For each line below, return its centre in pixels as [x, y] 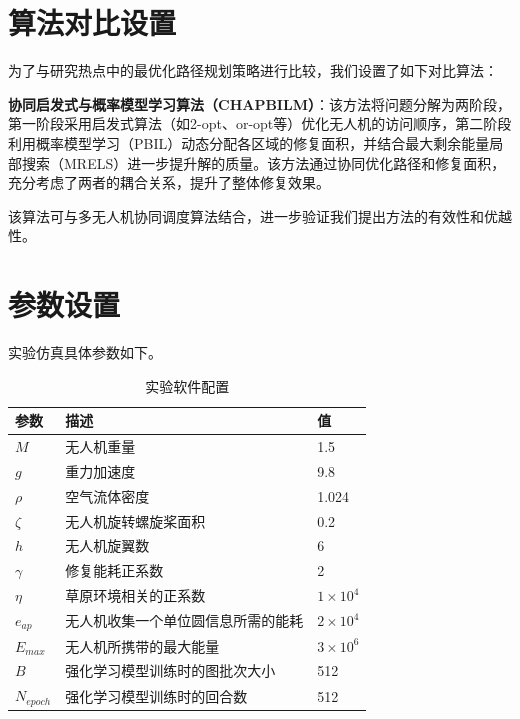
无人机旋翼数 [107, 545]
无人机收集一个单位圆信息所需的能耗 [184, 620]
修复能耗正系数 [114, 570]
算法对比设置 [92, 22]
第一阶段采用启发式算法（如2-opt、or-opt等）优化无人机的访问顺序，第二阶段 [260, 123]
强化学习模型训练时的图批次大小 [170, 670]
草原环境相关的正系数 [135, 595]
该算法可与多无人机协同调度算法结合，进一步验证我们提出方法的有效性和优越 [260, 215]
